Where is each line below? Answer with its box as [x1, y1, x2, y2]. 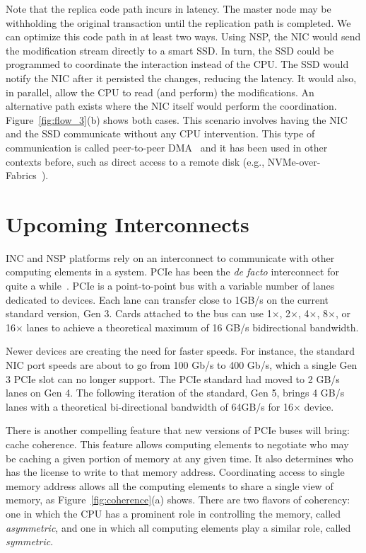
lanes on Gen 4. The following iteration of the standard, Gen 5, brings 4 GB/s [6, 385, 345, 400]
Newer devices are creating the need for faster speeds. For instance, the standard [6, 343, 355, 358]
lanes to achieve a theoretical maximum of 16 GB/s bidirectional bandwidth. [26, 319, 359, 334]
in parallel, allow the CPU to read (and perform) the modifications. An [6, 84, 314, 99]
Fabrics [6, 168, 37, 183]
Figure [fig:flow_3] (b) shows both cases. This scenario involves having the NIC [6, 112, 348, 127]
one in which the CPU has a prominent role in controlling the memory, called [6, 506, 341, 520]
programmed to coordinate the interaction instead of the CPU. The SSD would [6, 57, 349, 72]
